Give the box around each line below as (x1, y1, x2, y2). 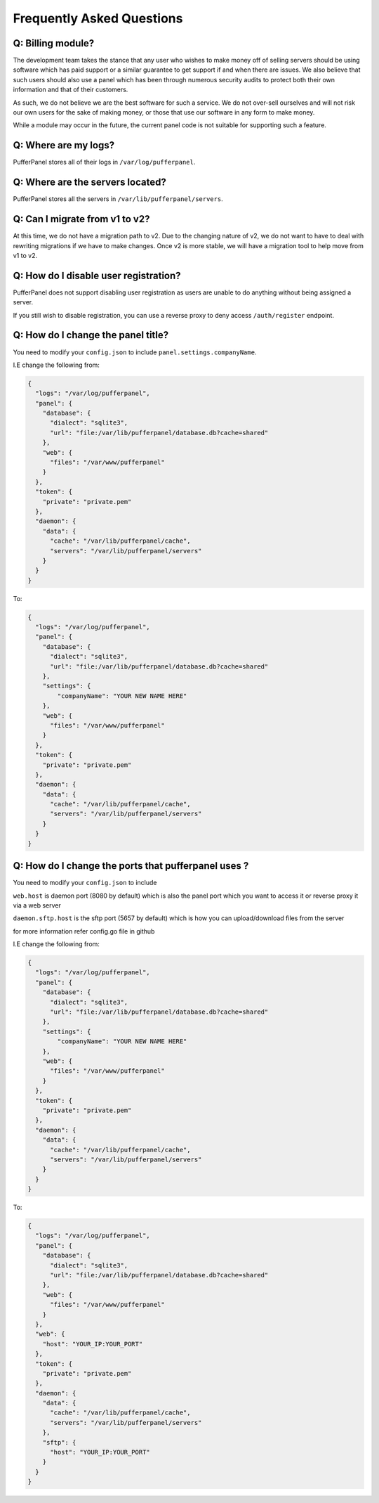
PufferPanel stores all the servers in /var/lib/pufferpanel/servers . (13, 195, 224, 203)
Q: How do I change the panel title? (13, 329, 169, 341)
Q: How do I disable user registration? (13, 269, 182, 281)
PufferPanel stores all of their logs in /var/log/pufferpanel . (13, 158, 196, 167)
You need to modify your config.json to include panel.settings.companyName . (13, 348, 257, 356)
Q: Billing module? (13, 37, 95, 49)
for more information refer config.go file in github (13, 927, 155, 935)
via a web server (13, 901, 61, 910)
